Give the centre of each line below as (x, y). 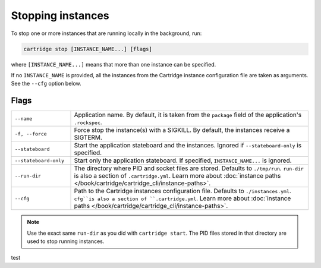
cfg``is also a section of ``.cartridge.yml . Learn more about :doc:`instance (182, 198)
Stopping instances (60, 15)
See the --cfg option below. (46, 84)
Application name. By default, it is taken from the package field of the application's (188, 115)
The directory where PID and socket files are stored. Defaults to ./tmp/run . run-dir (189, 168)
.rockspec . (88, 122)
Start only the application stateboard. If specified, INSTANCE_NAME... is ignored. (183, 160)
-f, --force (31, 134)
